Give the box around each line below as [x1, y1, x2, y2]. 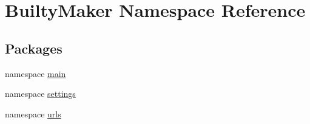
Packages [5, 39, 62, 57]
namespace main [5, 67, 66, 79]
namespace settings [5, 87, 76, 100]
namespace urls [5, 107, 61, 120]
